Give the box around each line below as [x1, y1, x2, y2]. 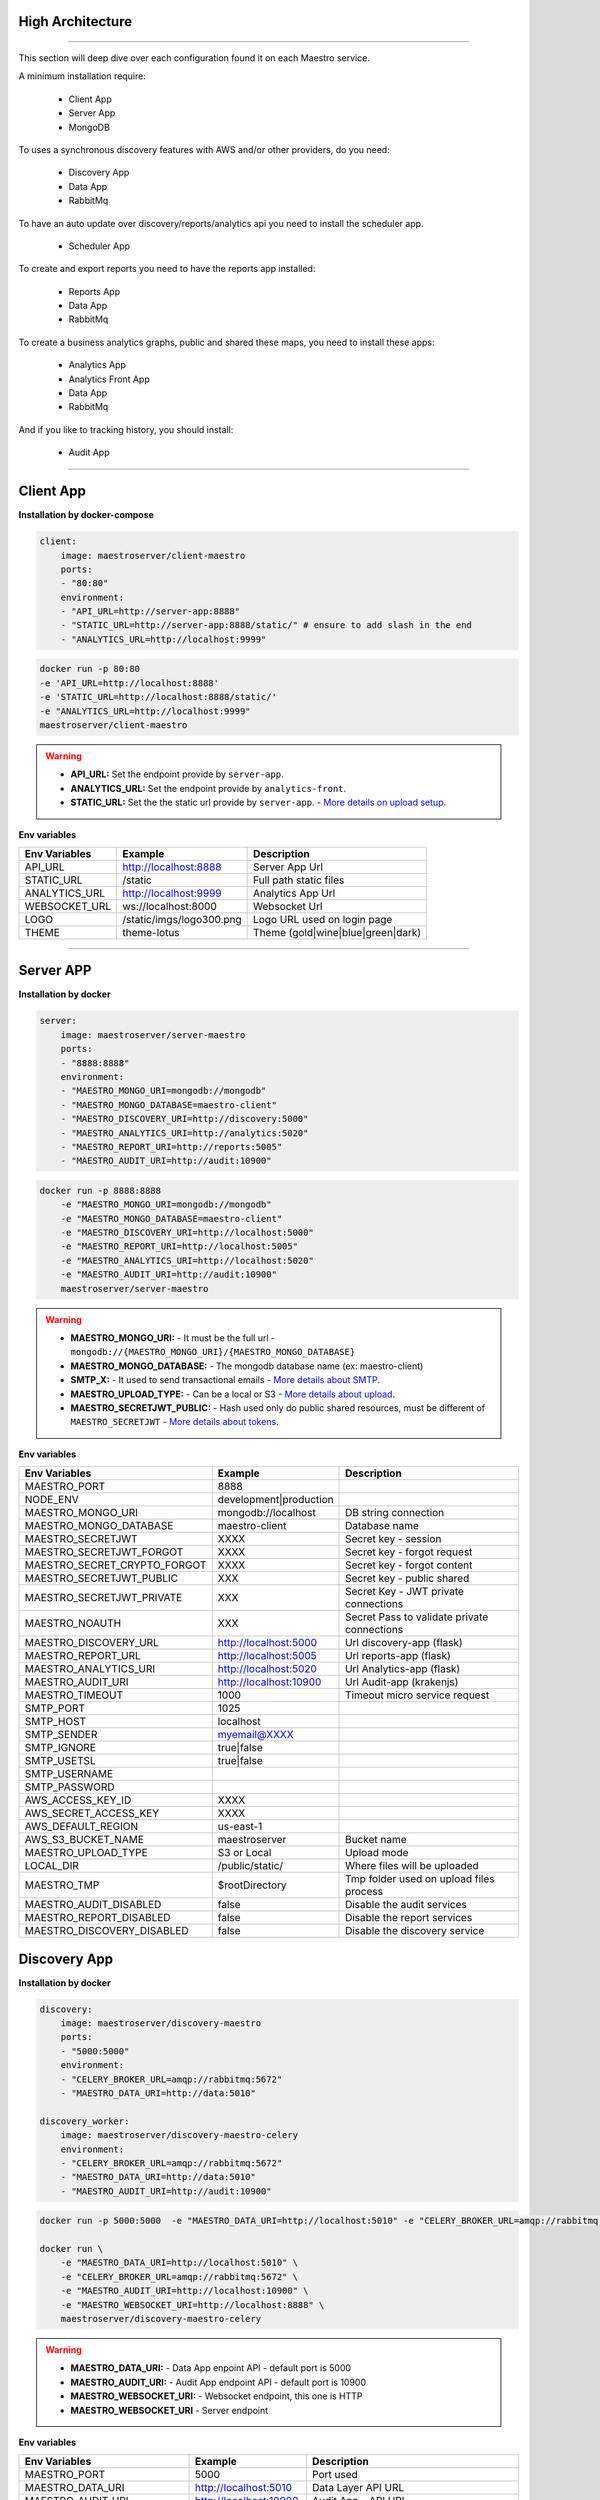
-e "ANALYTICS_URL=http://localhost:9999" [39, 705, 251, 717]
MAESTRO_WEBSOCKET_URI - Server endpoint [70, 2404, 269, 2416]
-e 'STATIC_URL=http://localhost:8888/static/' [39, 691, 277, 703]
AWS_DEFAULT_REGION [24, 1820, 139, 1834]
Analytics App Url [253, 886, 336, 900]
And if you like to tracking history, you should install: [18, 423, 234, 435]
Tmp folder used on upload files [345, 1872, 495, 1886]
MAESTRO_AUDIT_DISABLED [24, 1898, 162, 1912]
